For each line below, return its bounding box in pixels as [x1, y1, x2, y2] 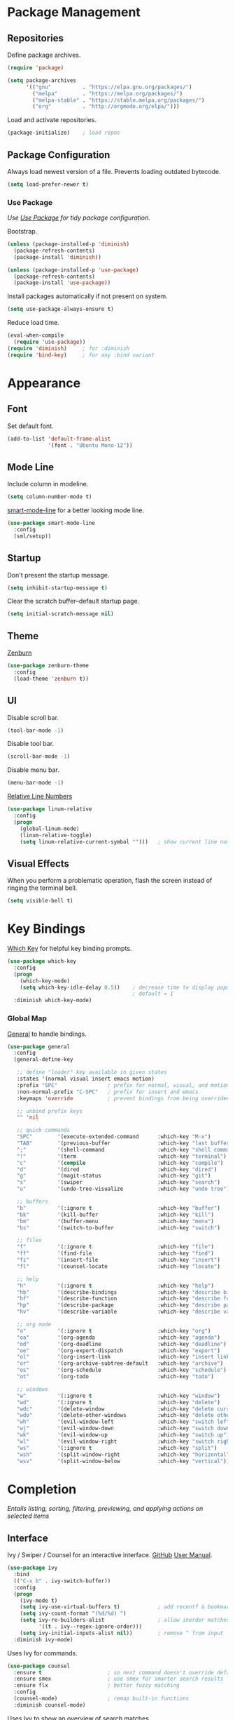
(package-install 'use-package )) [13, 279, 111, 286]
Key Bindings [7, 921, 86, 937]
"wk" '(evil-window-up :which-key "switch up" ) [16, 1432, 230, 1439]
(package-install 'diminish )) [13, 253, 101, 260]
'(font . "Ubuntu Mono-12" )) [48, 441, 133, 449]
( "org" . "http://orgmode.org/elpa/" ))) [32, 103, 180, 110]
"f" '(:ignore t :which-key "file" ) [16, 1244, 215, 1251]
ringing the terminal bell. [7, 884, 78, 892]
